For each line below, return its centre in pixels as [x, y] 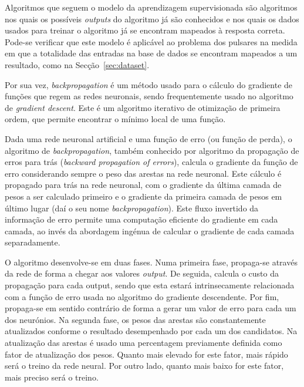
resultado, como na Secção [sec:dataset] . [77, 64]
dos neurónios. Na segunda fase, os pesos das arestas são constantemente [135, 319]
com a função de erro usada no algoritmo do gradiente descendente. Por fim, [142, 296]
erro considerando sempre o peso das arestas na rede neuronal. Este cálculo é [143, 173]
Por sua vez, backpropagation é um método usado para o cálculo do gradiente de [149, 84]
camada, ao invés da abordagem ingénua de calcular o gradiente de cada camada [150, 230]
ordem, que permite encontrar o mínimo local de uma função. [115, 119]
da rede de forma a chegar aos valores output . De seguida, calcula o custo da [142, 273]
